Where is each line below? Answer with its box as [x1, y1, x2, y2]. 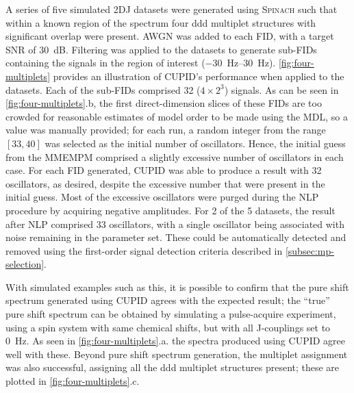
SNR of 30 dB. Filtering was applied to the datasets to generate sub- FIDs [5, 42, 317, 56]
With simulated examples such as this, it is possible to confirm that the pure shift [5, 279, 349, 294]
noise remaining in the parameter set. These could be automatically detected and [5, 230, 346, 244]
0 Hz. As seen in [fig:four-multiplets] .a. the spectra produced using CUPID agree [5, 333, 346, 348]
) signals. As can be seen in [224, 82, 339, 97]
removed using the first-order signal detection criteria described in [5, 243, 283, 257]
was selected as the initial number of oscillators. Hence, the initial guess [45, 136, 346, 150]
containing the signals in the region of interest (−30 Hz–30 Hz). [5, 55, 276, 70]
